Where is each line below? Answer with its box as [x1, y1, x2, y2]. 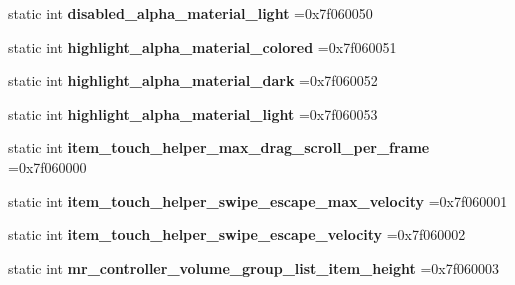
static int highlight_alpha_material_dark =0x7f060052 [8, 70, 378, 91]
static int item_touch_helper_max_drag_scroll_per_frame [8, 137, 430, 158]
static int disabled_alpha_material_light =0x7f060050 [8, 3, 373, 23]
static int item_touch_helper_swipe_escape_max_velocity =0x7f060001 [8, 190, 508, 211]
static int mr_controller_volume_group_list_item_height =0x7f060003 [8, 257, 500, 278]
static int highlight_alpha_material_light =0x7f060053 [8, 103, 378, 124]
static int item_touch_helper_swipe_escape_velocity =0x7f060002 [8, 224, 466, 245]
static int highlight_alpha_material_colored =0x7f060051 [8, 36, 397, 57]
